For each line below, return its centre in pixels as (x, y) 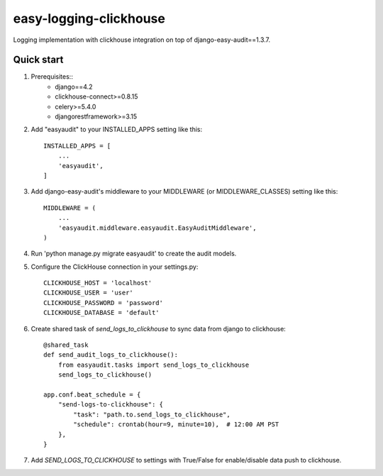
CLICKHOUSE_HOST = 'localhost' (98, 283)
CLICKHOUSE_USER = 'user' (89, 293)
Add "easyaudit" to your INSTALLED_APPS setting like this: (116, 129)
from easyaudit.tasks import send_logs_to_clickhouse (154, 365)
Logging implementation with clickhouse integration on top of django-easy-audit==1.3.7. (142, 40)
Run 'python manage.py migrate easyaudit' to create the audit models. (134, 254)
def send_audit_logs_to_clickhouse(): (111, 355)
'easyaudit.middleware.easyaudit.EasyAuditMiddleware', (157, 228)
